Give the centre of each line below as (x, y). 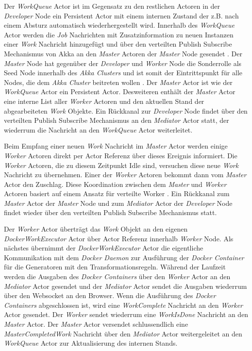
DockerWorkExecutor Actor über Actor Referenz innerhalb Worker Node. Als (119, 238)
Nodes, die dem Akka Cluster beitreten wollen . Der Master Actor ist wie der (118, 82)
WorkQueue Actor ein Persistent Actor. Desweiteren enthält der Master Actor (120, 92)
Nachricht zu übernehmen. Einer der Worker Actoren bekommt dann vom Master (125, 175)
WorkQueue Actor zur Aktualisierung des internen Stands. (91, 343)
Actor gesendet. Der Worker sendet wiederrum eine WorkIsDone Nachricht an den (126, 314)
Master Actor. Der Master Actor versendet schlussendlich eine (96, 324)
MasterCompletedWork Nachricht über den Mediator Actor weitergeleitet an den (123, 333)
